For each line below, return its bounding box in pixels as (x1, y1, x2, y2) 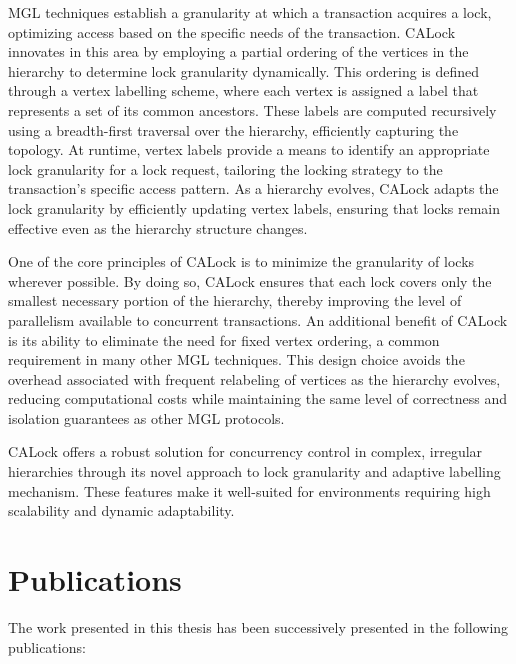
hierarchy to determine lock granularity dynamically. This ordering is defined (8, 60, 480, 81)
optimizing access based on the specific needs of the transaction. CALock (8, 21, 456, 42)
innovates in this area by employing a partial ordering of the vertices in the (8, 41, 469, 62)
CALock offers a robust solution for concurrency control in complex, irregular (8, 441, 483, 462)
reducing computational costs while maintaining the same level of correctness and (8, 388, 508, 409)
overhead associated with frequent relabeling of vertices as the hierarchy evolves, (8, 368, 501, 389)
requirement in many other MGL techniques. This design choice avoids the (8, 349, 465, 370)
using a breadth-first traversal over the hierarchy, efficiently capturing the (8, 119, 459, 140)
